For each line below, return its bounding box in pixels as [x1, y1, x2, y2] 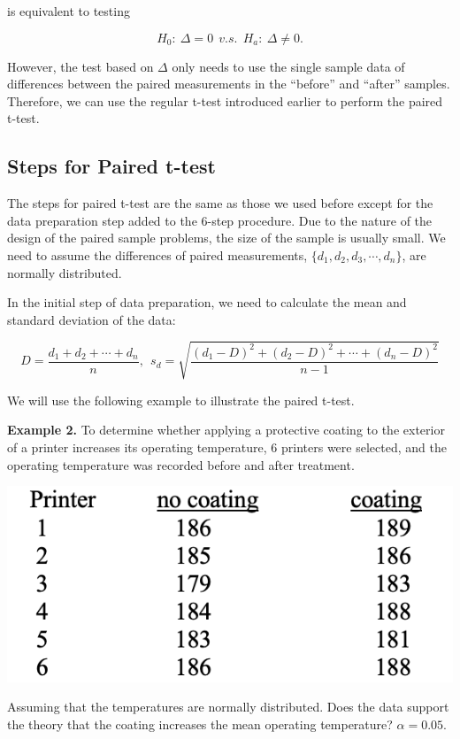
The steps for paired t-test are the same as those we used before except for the [7, 194, 433, 212]
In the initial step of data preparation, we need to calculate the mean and [7, 293, 407, 312]
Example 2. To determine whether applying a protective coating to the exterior [7, 420, 445, 439]
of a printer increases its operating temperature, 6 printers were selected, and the [7, 438, 447, 457]
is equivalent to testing [7, 2, 130, 19]
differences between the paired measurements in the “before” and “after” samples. [7, 74, 450, 93]
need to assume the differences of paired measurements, [7, 245, 308, 264]
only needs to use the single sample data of [172, 57, 405, 75]
